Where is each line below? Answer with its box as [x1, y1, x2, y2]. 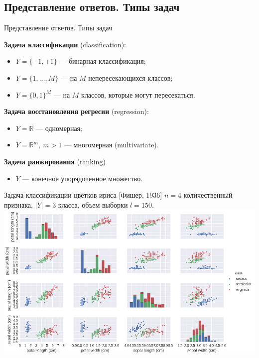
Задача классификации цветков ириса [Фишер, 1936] [4, 190, 162, 200]
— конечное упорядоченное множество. [22, 173, 143, 183]
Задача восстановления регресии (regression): [4, 106, 149, 117]
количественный [183, 190, 233, 200]
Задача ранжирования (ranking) [4, 156, 106, 166]
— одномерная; [36, 122, 82, 133]
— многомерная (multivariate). [64, 139, 159, 150]
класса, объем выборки [58, 199, 128, 210]
